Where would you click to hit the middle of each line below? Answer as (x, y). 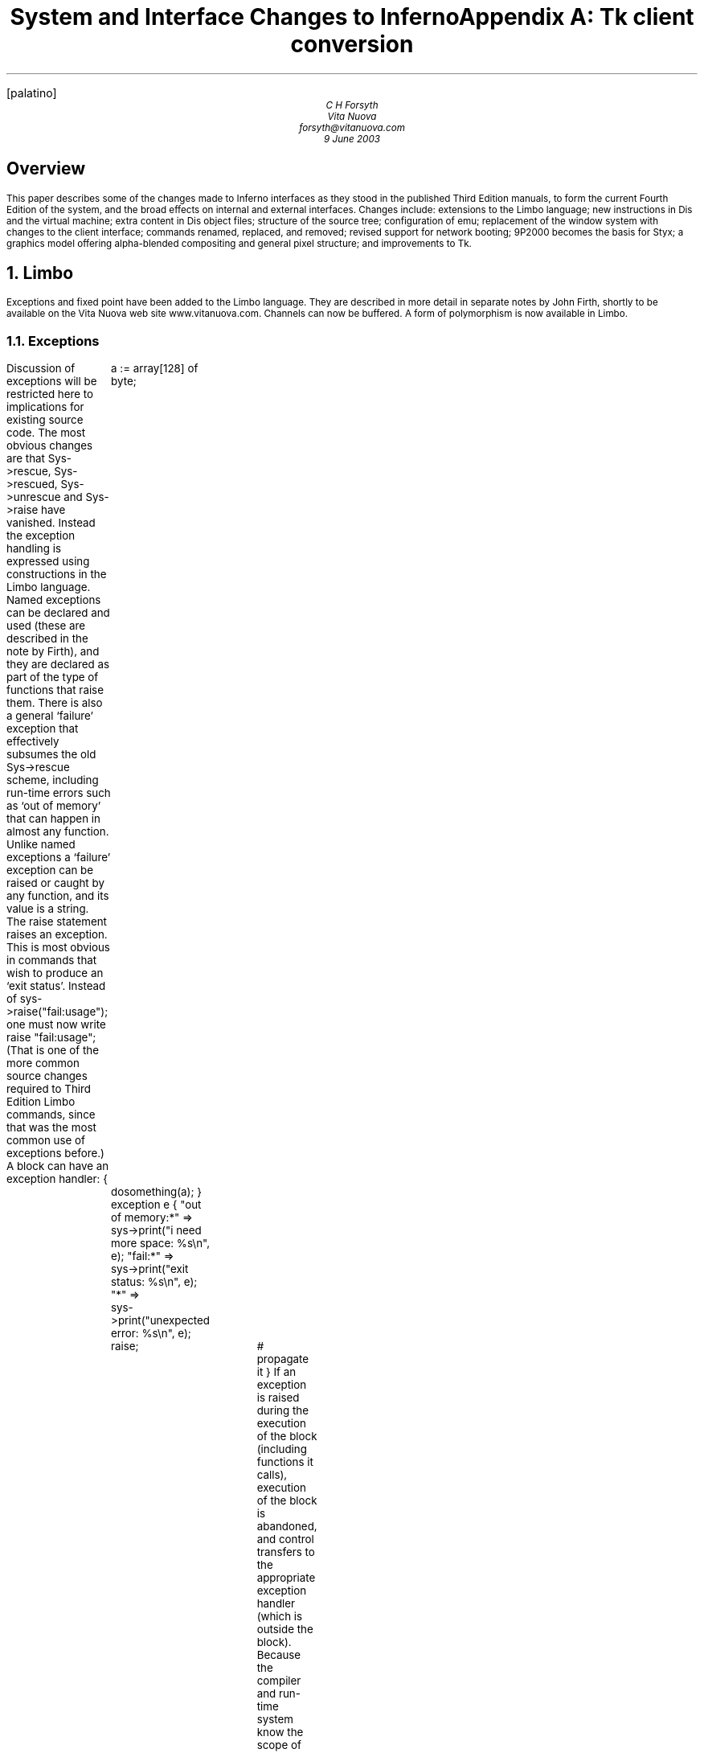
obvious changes (50, 446)
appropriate (286, 1578)
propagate (283, 1359)
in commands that (52, 961)
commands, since (51, 1115)
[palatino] (32, 92)
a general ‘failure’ (50, 716)
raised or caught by (55, 883)
